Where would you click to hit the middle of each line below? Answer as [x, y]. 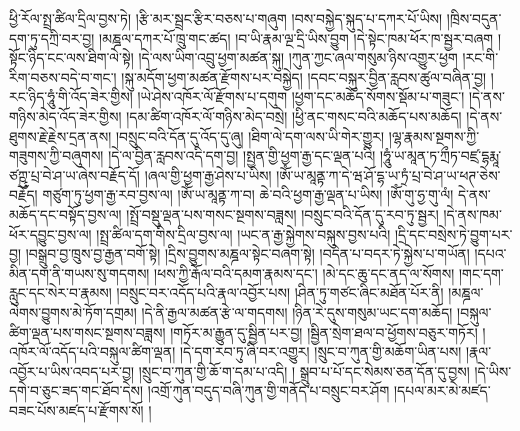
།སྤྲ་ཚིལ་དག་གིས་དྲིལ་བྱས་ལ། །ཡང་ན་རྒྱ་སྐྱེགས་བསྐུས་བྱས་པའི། [243, 233]
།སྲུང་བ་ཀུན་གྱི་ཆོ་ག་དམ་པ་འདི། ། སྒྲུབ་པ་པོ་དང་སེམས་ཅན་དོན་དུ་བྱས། [304, 370]
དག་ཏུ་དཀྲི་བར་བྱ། [52, 37]
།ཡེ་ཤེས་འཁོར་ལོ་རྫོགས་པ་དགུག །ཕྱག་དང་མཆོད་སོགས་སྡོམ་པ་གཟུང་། [301, 96]
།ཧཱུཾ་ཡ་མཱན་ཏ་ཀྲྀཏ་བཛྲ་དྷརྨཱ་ [441, 155]
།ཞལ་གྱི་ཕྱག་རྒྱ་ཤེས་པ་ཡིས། [208, 174]
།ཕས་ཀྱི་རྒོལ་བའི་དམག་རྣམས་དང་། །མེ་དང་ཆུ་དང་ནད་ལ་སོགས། [304, 272]
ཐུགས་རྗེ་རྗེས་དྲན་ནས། [60, 135]
